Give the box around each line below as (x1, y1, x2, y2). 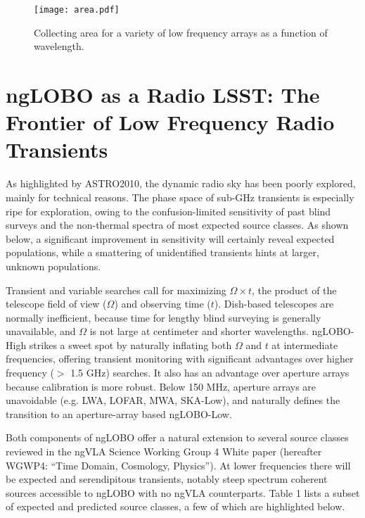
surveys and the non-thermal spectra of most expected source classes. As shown (6, 217, 349, 232)
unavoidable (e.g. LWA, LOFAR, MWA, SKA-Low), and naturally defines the (6, 393, 340, 408)
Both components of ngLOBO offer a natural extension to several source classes (6, 430, 349, 445)
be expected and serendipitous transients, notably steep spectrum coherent (6, 472, 328, 486)
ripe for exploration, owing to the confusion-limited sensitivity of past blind (6, 203, 331, 218)
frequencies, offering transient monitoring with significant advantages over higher (6, 351, 354, 366)
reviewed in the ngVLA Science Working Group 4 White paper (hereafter (6, 444, 322, 459)
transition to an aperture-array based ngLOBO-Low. (6, 406, 232, 421)
